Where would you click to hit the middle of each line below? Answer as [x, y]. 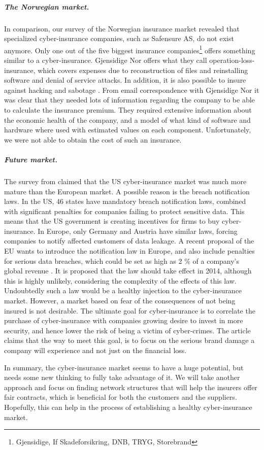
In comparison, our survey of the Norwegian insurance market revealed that [122, 28]
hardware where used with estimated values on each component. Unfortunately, [128, 130]
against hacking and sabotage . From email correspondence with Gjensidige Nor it [132, 90]
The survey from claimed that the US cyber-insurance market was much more [125, 181]
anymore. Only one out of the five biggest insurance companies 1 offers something [130, 49]
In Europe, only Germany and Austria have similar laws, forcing [138, 231]
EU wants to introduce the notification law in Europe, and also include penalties [129, 251]
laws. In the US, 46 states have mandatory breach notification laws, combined [125, 201]
